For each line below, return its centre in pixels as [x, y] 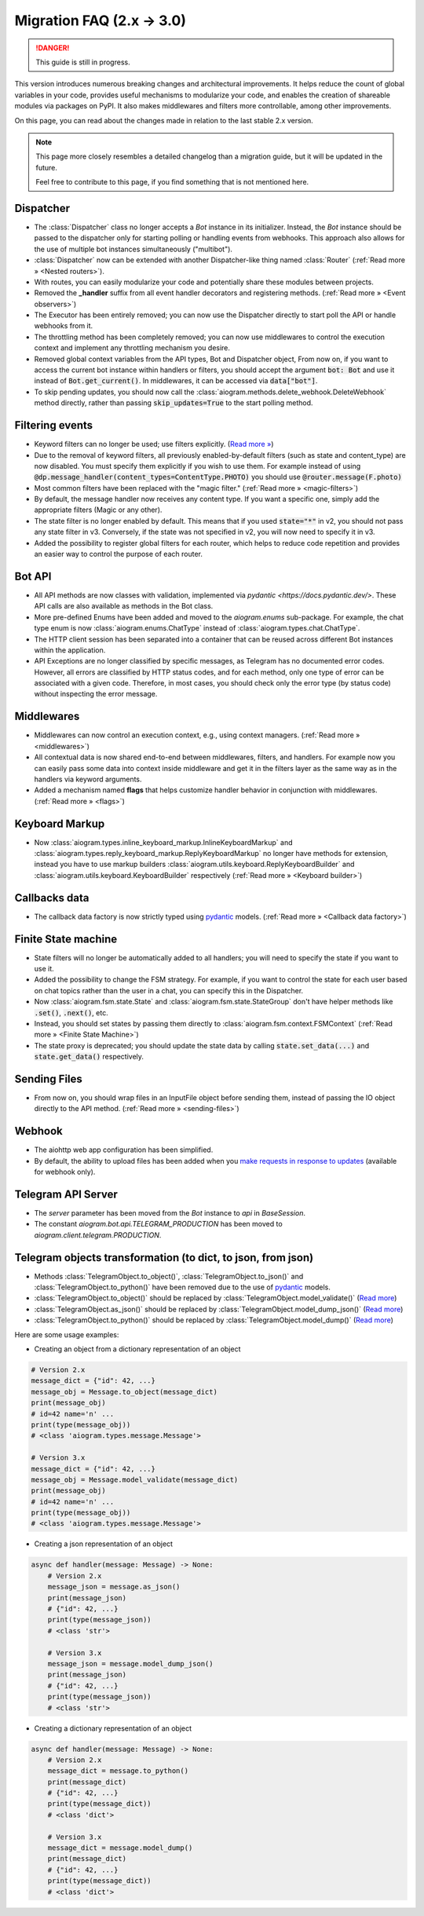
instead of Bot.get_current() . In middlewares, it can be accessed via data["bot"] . [176, 381]
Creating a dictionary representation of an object [113, 1728]
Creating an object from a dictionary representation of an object [137, 1349]
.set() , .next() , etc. [71, 1012]
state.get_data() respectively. [89, 1057]
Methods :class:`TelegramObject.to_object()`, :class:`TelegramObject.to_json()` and [169, 1276]
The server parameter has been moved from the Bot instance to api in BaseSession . [170, 1213]
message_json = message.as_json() [114, 1587]
